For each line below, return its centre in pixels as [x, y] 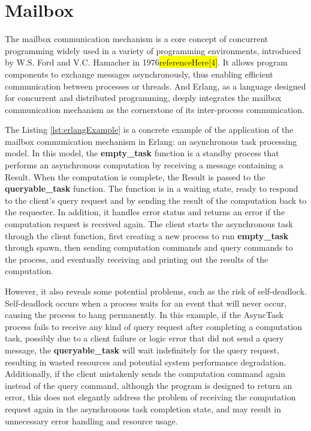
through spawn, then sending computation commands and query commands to [149, 247]
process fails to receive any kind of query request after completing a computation [153, 326]
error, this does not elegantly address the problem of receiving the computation [150, 397]
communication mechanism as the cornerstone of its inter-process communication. [155, 109]
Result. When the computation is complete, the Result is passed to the [135, 176]
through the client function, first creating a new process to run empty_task [147, 235]
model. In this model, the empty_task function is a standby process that [142, 153]
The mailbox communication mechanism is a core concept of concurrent [137, 39]
